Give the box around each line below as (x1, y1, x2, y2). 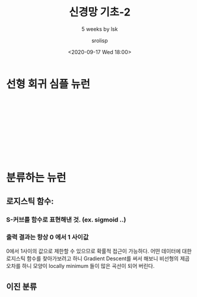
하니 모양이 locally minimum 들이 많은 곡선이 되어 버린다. (21, 263, 155, 270)
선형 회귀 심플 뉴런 (6, 77, 90, 91)
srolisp (91, 37, 108, 44)
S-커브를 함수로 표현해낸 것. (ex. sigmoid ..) (6, 216, 126, 224)
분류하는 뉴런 (6, 170, 66, 184)
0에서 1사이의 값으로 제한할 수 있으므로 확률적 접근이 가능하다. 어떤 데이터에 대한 (6, 248, 192, 255)
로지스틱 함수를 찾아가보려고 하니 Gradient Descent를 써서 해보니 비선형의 (6, 255, 179, 262)
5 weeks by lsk (81, 25, 118, 33)
